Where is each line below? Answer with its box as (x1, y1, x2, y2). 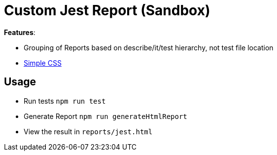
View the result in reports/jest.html (24, 127, 153, 136)
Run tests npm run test (24, 96, 106, 105)
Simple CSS (24, 58, 62, 67)
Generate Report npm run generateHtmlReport (24, 112, 187, 120)
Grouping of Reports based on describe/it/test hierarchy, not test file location (24, 43, 274, 52)
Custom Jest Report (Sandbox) (4, 2, 210, 19)
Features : (4, 28, 35, 37)
